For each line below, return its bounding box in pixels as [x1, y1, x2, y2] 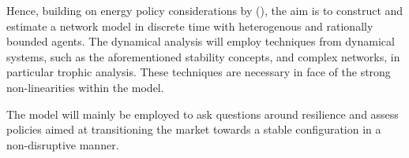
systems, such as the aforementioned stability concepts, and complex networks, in [6, 48, 400, 64]
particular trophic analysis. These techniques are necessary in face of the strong [6, 64, 391, 80]
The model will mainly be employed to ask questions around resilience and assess [6, 105, 399, 122]
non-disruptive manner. [6, 136, 119, 152]
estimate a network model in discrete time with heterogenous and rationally [6, 17, 373, 34]
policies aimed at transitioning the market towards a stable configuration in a [6, 121, 381, 138]
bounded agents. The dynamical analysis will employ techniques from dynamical [6, 33, 395, 50]
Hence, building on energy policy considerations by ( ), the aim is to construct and [6, 2, 403, 18]
